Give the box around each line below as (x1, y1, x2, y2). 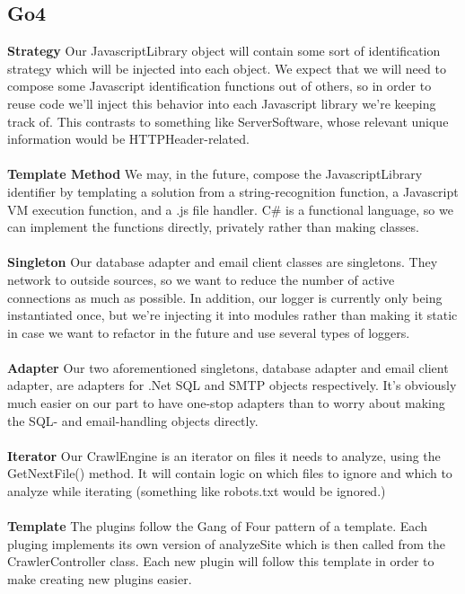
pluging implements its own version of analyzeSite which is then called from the (7, 534, 446, 553)
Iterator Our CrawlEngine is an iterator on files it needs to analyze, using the (7, 446, 441, 465)
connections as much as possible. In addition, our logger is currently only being (7, 288, 443, 306)
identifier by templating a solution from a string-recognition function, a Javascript (7, 182, 459, 200)
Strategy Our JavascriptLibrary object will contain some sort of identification (7, 41, 441, 60)
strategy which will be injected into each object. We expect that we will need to (7, 58, 446, 77)
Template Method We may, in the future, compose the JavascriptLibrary (7, 164, 423, 183)
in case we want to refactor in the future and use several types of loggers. (7, 323, 410, 341)
